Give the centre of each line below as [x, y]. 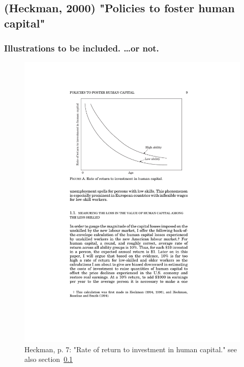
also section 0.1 [49, 359]
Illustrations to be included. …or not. [82, 48]
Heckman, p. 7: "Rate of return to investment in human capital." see [131, 349]
